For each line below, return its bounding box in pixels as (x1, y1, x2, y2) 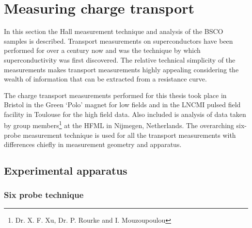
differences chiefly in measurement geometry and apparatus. (4, 139, 182, 149)
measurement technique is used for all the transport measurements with (23, 130, 236, 140)
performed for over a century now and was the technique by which (4, 45, 201, 55)
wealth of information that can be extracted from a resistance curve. (4, 74, 207, 84)
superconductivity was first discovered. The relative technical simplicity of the (4, 54, 236, 65)
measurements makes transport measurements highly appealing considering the (4, 64, 239, 74)
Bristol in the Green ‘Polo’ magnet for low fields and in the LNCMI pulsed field (4, 99, 241, 110)
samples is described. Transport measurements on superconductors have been (4, 35, 233, 46)
